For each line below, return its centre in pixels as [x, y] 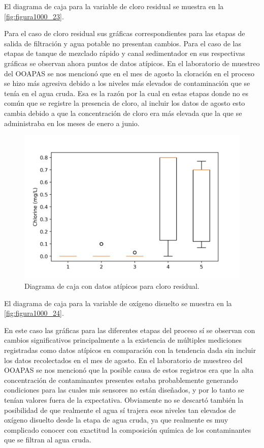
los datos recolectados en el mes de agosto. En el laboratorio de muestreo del [123, 360]
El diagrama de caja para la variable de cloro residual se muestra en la [114, 6]
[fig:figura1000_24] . [34, 313]
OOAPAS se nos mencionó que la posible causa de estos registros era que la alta [129, 370]
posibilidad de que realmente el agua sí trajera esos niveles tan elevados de [120, 410]
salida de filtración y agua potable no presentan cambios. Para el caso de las [123, 43]
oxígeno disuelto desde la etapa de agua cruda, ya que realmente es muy [116, 420]
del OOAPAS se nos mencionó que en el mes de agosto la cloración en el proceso [129, 73]
